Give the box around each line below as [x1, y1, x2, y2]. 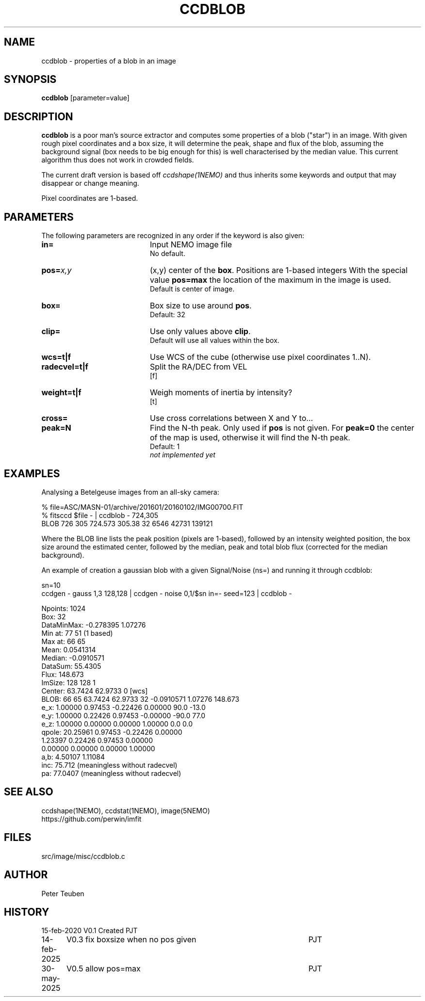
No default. [150, 249, 185, 258]
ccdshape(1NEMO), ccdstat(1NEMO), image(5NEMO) [41, 806, 210, 815]
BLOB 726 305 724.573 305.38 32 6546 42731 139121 [41, 519, 213, 528]
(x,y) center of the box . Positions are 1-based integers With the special [149, 265, 408, 275]
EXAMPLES [4, 467, 60, 480]
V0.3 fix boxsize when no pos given [66, 935, 196, 945]
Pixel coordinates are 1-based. [41, 194, 138, 203]
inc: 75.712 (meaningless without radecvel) [41, 760, 178, 769]
